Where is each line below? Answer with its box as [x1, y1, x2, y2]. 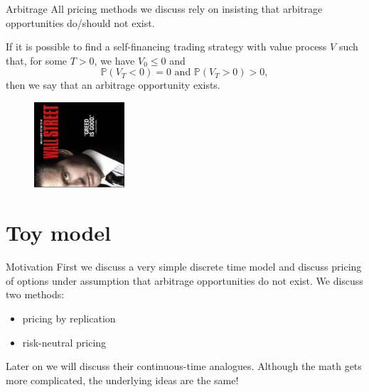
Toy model [6, 218, 112, 247]
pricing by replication [22, 310, 116, 325]
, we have [94, 53, 135, 67]
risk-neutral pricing [22, 334, 107, 349]
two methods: [6, 287, 65, 302]
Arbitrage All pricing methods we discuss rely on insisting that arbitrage [6, 1, 323, 16]
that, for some [6, 53, 68, 67]
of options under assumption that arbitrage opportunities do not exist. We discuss [6, 273, 363, 288]
